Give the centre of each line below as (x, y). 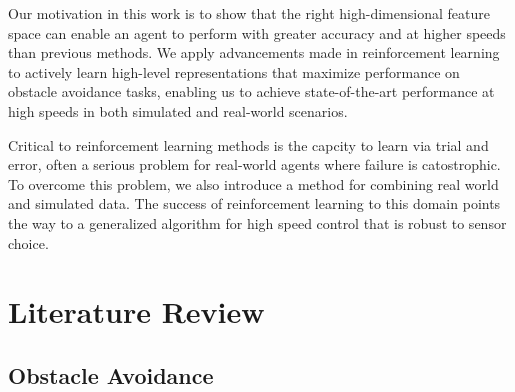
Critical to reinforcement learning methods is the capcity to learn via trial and (248, 144)
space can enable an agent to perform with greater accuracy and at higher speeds (257, 32)
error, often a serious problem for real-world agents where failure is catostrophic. (254, 164)
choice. (28, 242)
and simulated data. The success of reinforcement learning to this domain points (254, 203)
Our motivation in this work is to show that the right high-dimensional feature (249, 13)
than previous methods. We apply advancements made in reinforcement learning (254, 52)
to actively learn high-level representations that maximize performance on (234, 71)
